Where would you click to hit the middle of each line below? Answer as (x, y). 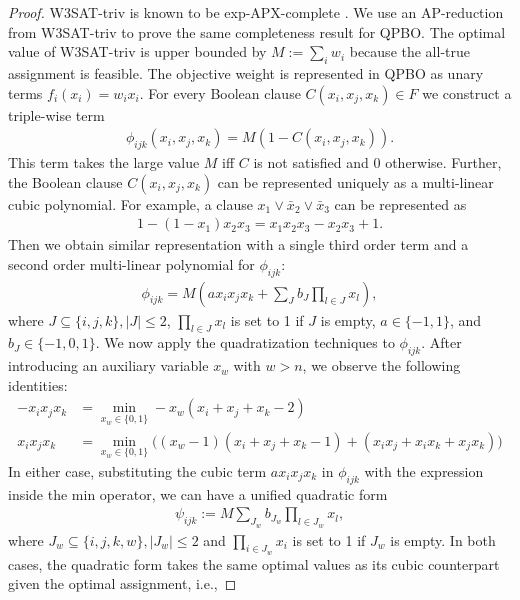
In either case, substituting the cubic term (137, 470)
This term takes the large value (104, 162)
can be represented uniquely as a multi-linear (355, 181)
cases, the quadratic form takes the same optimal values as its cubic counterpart (254, 563)
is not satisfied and (311, 162)
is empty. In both (443, 539)
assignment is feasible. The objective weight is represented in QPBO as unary (246, 72)
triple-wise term (56, 114)
